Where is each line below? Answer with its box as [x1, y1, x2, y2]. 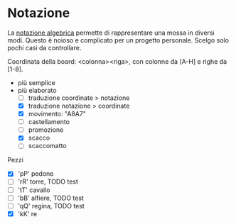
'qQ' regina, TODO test [17, 201, 85, 210]
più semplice [17, 78, 55, 86]
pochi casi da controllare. [7, 43, 82, 52]
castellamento [28, 118, 70, 126]
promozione [28, 125, 64, 134]
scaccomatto [28, 142, 67, 150]
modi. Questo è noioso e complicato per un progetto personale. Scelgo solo [7, 35, 230, 44]
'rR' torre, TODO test [17, 177, 78, 186]
